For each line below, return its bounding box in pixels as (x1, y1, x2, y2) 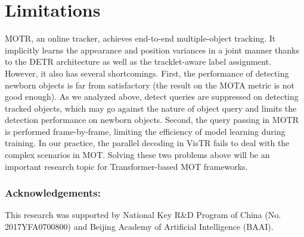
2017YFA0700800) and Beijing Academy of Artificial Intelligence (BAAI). (5, 220, 274, 233)
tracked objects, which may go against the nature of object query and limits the (5, 102, 297, 114)
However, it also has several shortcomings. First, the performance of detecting (5, 67, 289, 79)
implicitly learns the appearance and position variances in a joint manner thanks (5, 43, 300, 56)
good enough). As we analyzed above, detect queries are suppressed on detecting (5, 90, 299, 103)
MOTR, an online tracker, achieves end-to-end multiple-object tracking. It (5, 32, 276, 45)
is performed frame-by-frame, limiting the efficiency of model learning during (5, 125, 286, 137)
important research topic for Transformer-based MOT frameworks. (5, 160, 248, 172)
